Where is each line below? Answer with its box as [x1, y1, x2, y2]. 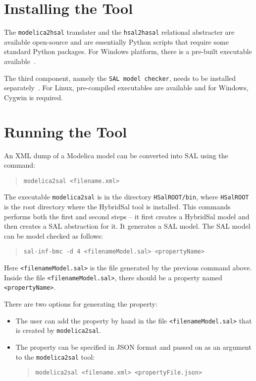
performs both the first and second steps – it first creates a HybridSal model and [4, 211, 250, 221]
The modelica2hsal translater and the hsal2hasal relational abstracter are [4, 27, 235, 37]
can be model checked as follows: [4, 230, 103, 241]
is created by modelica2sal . [15, 325, 102, 335]
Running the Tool [4, 121, 127, 141]
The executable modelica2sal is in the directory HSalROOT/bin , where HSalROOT [4, 191, 249, 202]
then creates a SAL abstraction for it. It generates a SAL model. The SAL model [4, 221, 251, 231]
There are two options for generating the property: [4, 299, 157, 309]
